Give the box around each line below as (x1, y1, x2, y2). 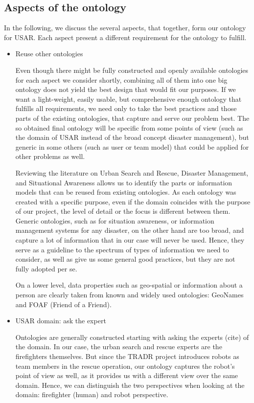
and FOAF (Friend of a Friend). (15, 299, 112, 309)
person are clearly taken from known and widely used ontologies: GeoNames (15, 290, 244, 300)
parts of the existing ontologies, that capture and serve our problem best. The (15, 112, 250, 123)
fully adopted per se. (15, 263, 77, 273)
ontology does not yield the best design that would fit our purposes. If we (15, 84, 236, 94)
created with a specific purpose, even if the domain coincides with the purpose (15, 196, 251, 206)
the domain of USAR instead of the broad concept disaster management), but (15, 132, 249, 142)
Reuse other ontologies (15, 48, 83, 59)
